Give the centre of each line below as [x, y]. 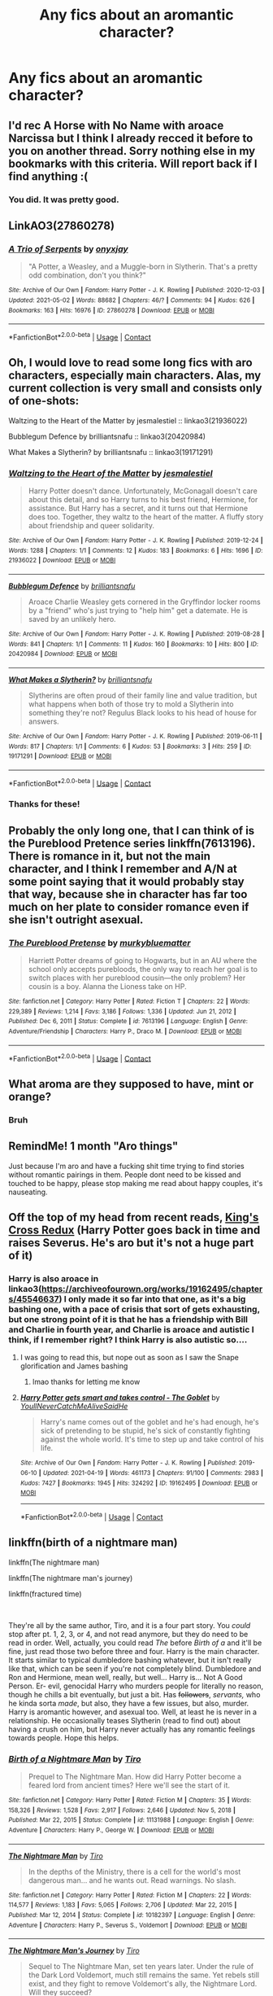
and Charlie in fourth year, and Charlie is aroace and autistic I [131, 1329]
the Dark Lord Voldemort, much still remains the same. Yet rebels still [144, 1975]
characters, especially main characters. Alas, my [135, 376]
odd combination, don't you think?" [87, 275]
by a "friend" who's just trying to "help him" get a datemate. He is [138, 610]
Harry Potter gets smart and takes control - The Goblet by [120, 1398]
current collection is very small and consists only [135, 388]
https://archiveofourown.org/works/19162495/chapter [152, 1289]
